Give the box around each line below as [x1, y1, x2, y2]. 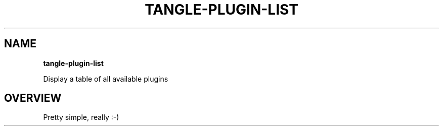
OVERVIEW [4, 92, 62, 105]
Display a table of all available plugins [43, 74, 168, 83]
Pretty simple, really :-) [43, 113, 119, 122]
